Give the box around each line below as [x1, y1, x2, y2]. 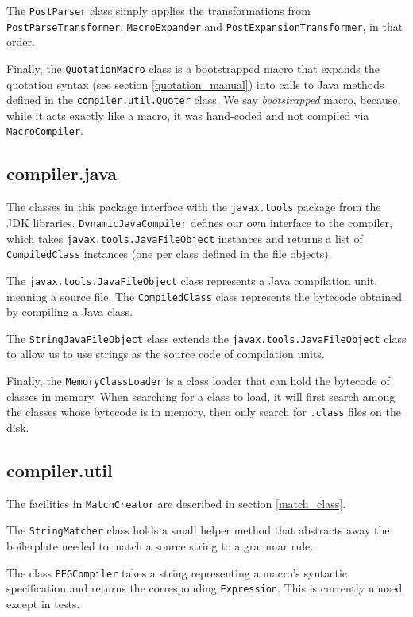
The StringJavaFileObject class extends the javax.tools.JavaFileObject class [6, 330, 407, 346]
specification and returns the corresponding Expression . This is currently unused [6, 580, 403, 596]
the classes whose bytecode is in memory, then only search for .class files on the [6, 403, 401, 420]
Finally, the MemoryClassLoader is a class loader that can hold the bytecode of [6, 372, 390, 389]
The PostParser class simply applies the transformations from [6, 2, 311, 18]
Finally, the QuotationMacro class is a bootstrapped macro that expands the [6, 60, 380, 76]
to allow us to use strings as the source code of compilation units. [6, 345, 325, 362]
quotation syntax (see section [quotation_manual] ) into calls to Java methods [6, 75, 384, 92]
